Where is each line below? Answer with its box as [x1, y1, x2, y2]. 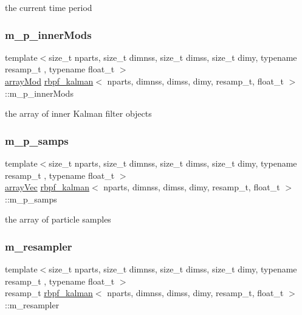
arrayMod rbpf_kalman [5, 75, 94, 87]
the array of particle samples [5, 213, 111, 226]
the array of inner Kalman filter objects [5, 107, 152, 120]
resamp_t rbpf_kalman [5, 286, 93, 299]
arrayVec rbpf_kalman [5, 181, 89, 193]
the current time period [5, 1, 92, 13]
